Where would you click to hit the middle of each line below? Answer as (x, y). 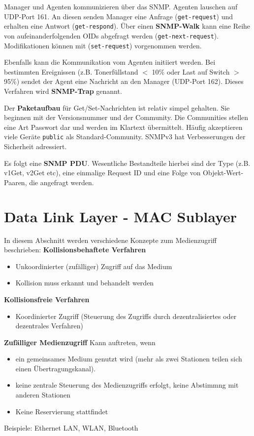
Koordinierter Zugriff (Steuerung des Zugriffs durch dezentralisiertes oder (126, 316)
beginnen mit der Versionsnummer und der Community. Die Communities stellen (126, 117)
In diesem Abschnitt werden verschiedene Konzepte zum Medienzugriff (110, 240)
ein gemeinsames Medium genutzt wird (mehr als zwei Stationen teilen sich (129, 359)
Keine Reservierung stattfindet (62, 411)
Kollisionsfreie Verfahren (47, 299)
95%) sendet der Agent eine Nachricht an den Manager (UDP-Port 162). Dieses (124, 81)
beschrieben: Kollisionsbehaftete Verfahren (75, 250)
